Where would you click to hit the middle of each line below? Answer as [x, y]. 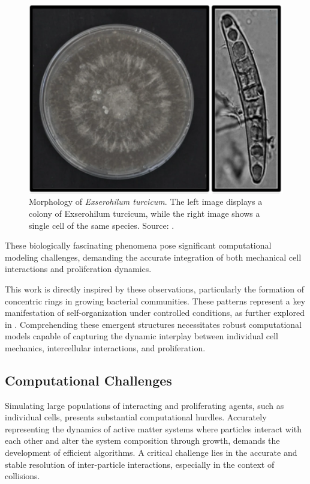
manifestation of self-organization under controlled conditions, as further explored [155, 313]
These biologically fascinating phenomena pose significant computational [138, 245]
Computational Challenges [88, 380]
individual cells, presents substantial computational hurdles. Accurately [136, 417]
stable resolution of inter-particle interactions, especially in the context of [140, 464]
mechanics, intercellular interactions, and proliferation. [105, 347]
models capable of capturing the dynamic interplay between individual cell [142, 336]
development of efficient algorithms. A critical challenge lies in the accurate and [151, 452]
